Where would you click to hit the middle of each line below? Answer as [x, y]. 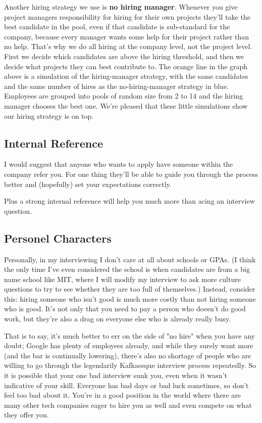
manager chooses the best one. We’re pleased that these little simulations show [126, 105]
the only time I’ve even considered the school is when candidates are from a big [127, 269]
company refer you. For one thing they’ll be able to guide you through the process [131, 174]
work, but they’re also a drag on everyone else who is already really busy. [117, 319]
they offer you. [27, 415]
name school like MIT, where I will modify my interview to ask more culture [122, 279]
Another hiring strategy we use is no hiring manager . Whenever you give [121, 7]
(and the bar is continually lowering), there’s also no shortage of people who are [128, 355]
